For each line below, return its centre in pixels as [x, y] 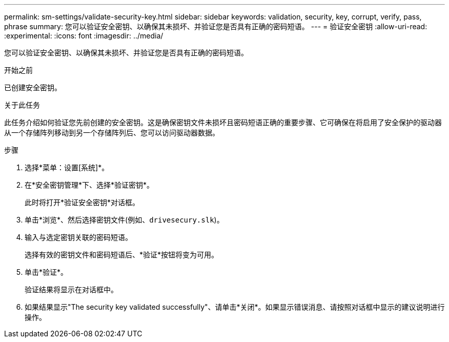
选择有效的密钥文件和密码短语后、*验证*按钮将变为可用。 [122, 255]
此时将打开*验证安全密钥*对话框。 [82, 202]
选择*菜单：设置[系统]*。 [67, 167]
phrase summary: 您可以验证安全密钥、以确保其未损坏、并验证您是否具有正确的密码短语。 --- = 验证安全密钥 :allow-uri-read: [216, 26]
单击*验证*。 [46, 272]
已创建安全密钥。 [33, 87]
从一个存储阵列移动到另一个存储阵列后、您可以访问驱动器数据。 [112, 133]
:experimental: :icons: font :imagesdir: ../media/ [84, 36]
